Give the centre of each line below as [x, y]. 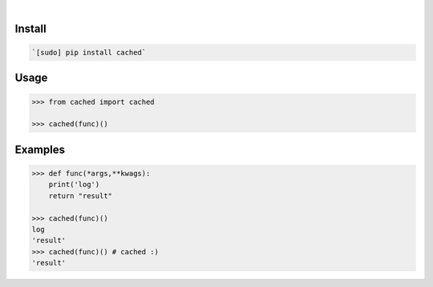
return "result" [80, 195]
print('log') [74, 185]
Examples [40, 149]
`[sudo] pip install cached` [89, 52]
